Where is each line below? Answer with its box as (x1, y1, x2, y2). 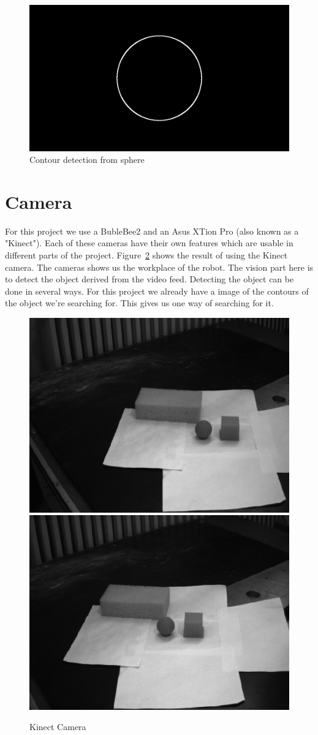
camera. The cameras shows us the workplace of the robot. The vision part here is (5, 260, 314, 273)
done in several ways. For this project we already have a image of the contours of (5, 284, 309, 297)
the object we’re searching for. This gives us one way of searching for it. (5, 296, 274, 309)
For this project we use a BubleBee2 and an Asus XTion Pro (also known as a (5, 224, 299, 237)
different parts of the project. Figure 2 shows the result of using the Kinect (5, 249, 288, 261)
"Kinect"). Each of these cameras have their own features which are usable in (5, 236, 293, 249)
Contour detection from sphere (29, 153, 145, 166)
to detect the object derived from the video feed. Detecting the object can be (5, 273, 294, 285)
